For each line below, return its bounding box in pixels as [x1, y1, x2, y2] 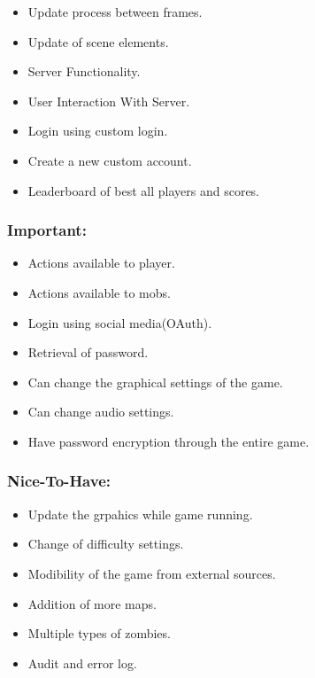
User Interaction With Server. [27, 91, 190, 110]
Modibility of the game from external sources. [27, 564, 276, 582]
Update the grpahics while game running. [27, 504, 253, 523]
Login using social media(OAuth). [27, 313, 212, 331]
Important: [7, 219, 87, 241]
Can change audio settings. [27, 402, 174, 421]
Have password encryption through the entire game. [27, 432, 310, 450]
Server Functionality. [27, 62, 141, 81]
